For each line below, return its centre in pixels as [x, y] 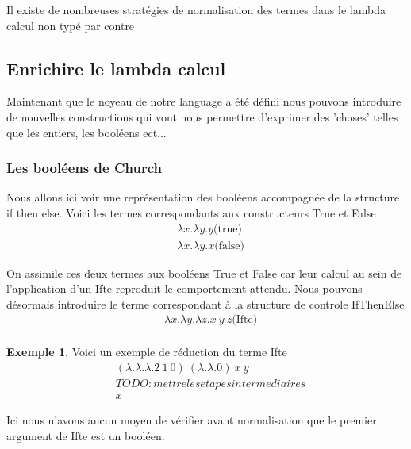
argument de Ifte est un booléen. [86, 435]
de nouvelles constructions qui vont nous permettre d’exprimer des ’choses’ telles [202, 116]
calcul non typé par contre [71, 25]
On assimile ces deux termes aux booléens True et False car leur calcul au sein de [204, 272]
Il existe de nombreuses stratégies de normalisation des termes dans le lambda [196, 10]
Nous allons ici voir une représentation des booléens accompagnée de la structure [203, 197]
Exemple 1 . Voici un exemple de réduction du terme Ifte [147, 352]
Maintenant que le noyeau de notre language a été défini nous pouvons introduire [204, 101]
